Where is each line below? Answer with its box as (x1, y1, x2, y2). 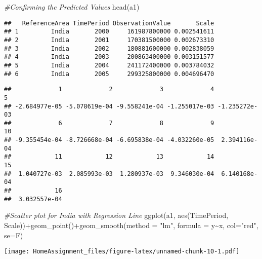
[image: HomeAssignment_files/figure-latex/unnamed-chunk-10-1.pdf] (4, 248, 240, 255)
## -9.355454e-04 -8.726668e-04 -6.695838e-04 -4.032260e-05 (4, 136, 214, 144)
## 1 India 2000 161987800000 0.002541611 (4, 28, 214, 35)
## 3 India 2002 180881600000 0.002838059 (4, 45, 214, 52)
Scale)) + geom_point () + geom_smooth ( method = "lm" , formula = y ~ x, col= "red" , (4, 219, 258, 230)
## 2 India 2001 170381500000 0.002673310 (4, 36, 214, 44)
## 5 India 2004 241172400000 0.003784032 (4, 61, 214, 69)
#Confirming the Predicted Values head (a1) (4, 2, 140, 12)
